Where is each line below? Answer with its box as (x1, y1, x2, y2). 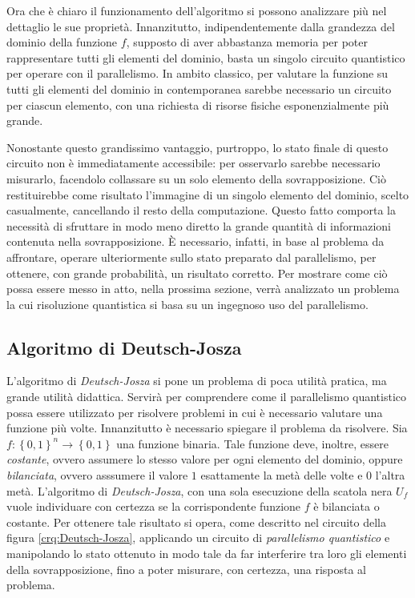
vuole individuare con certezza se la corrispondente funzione (6, 498, 301, 515)
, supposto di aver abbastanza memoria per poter (126, 34, 369, 50)
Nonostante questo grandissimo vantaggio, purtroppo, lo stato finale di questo (6, 138, 389, 155)
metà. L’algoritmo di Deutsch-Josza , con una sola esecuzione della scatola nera (6, 482, 393, 499)
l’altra (375, 467, 405, 484)
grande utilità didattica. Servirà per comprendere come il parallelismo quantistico (6, 388, 407, 405)
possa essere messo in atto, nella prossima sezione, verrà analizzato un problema (6, 280, 400, 297)
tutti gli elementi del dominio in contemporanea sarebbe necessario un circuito (6, 80, 392, 97)
